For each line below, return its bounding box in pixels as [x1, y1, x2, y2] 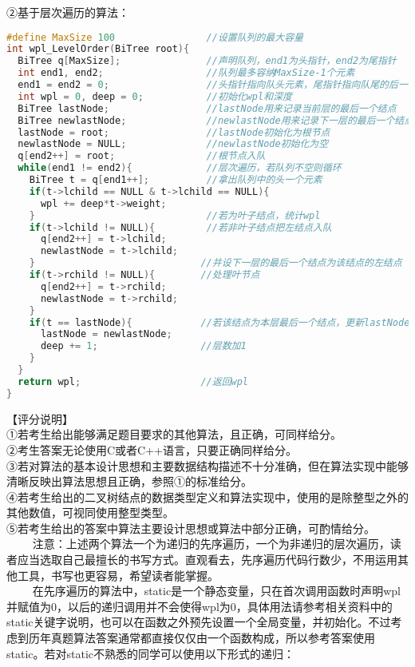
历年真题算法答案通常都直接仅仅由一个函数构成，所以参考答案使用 [28, 629, 375, 646]
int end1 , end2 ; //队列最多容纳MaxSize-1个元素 [18, 67, 355, 79]
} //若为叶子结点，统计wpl [29, 209, 321, 221]
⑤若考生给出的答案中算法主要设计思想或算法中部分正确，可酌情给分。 [6, 519, 375, 536]
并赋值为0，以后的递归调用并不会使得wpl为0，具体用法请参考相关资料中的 [6, 598, 393, 614]
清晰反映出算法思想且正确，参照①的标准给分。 [6, 473, 252, 490]
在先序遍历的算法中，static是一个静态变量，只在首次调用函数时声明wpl [32, 582, 401, 599]
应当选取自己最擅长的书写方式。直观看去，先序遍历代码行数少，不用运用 [17, 551, 397, 568]
